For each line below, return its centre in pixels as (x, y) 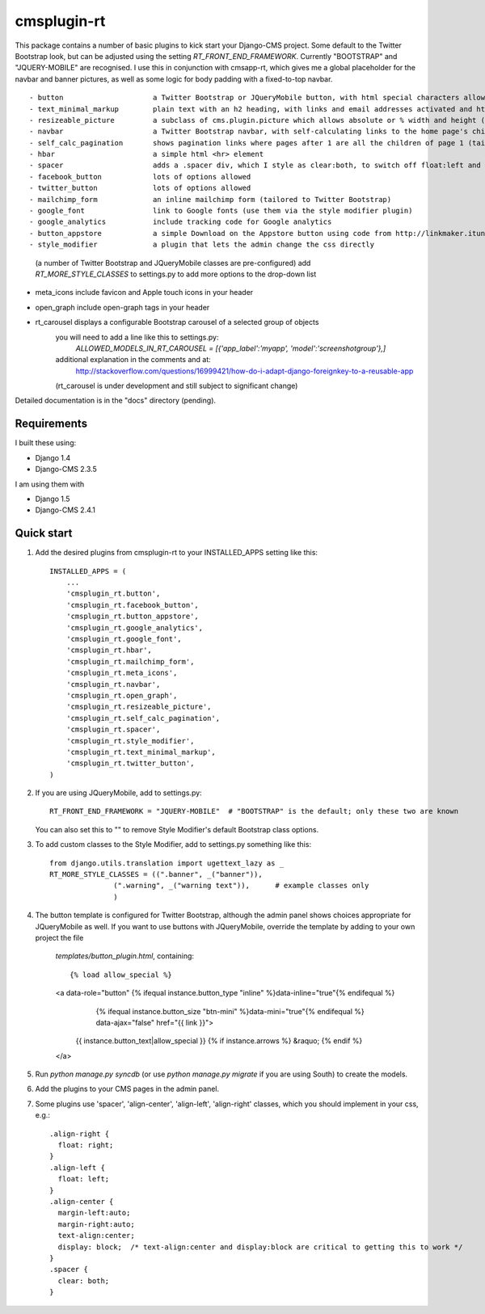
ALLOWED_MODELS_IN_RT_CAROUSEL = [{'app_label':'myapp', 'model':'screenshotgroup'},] (231, 348)
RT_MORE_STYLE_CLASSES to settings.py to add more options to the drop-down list (176, 274)
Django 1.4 (53, 457)
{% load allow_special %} (121, 975)
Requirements (51, 424)
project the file (59, 937)
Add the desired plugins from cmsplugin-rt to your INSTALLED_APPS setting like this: (177, 553)
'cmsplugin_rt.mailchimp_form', (130, 661)
